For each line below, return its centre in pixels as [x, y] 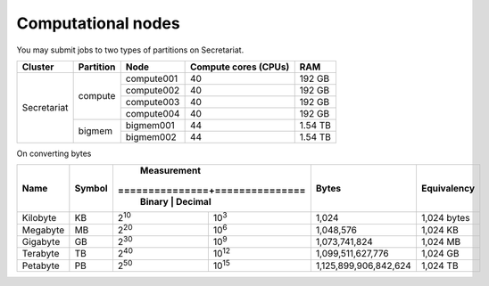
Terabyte [41, 254]
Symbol [91, 189]
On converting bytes [54, 153]
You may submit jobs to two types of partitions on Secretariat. [130, 50]
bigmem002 [151, 136]
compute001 [152, 78]
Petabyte [41, 266]
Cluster [38, 67]
